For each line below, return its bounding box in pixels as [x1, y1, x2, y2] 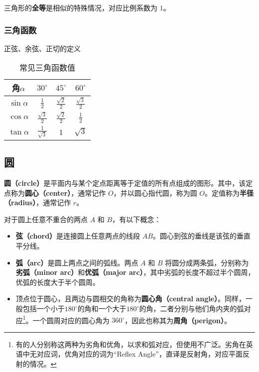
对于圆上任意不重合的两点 [4, 214, 88, 224]
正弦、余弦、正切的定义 [4, 43, 81, 53]
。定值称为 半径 [205, 187, 254, 198]
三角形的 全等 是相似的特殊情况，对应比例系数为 [4, 2, 157, 12]
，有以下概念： [112, 214, 161, 224]
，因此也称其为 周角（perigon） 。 [125, 315, 232, 325]
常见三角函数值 [19, 62, 76, 74]
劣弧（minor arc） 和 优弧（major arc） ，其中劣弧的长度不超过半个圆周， [15, 267, 255, 277]
